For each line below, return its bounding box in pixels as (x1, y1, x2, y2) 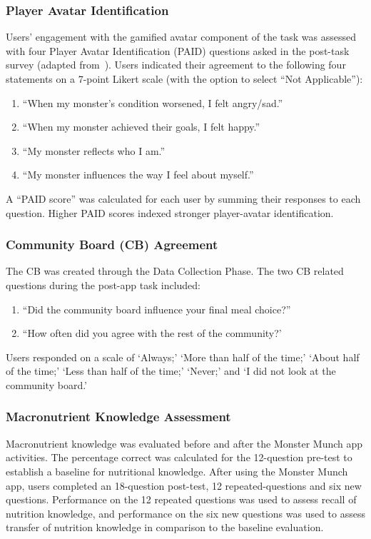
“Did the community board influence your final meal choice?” (22, 301, 291, 316)
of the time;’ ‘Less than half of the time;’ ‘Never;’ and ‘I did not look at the (6, 363, 336, 378)
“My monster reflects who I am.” (22, 143, 166, 158)
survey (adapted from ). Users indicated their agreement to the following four (6, 57, 346, 72)
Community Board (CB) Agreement (6, 236, 218, 253)
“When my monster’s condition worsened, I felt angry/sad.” (22, 95, 283, 110)
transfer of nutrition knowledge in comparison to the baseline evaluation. (6, 520, 324, 535)
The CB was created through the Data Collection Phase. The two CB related (6, 263, 344, 278)
